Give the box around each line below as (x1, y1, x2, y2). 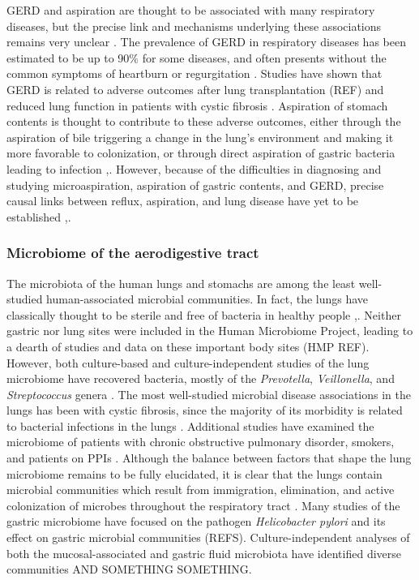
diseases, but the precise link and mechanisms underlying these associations (6, 17, 382, 34)
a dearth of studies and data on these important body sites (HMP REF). (6, 337, 370, 354)
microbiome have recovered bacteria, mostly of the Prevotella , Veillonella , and (6, 370, 395, 387)
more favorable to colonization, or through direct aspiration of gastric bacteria (6, 144, 395, 161)
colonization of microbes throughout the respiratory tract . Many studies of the (6, 496, 400, 513)
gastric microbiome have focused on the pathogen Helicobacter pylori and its (6, 513, 386, 530)
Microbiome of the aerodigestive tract (6, 243, 259, 263)
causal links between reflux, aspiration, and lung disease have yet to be (6, 192, 359, 209)
